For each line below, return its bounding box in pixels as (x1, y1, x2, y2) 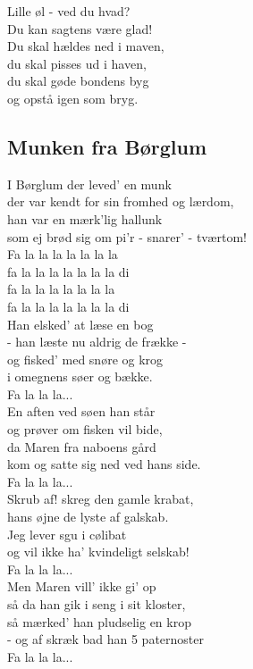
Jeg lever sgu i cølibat (7, 524, 127, 543)
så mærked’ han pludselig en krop (7, 612, 191, 631)
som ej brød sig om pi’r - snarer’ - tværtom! (7, 227, 247, 246)
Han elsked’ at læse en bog (7, 314, 154, 333)
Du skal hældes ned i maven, (7, 37, 164, 55)
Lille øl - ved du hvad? (7, 2, 131, 20)
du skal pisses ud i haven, (7, 54, 147, 72)
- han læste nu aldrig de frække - (7, 332, 187, 351)
